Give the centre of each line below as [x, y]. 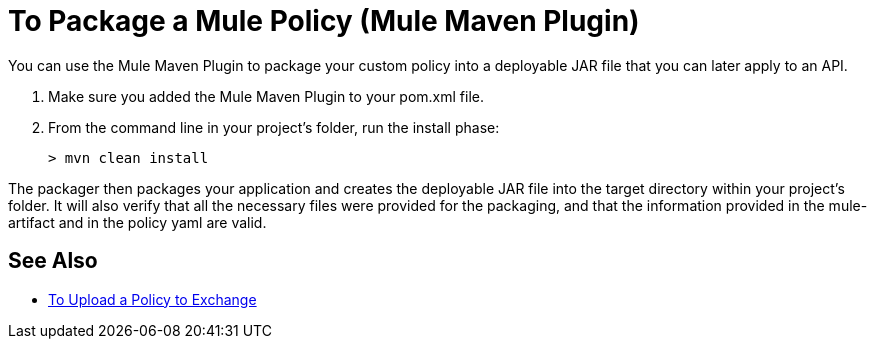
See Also [53, 261]
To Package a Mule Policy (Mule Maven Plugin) [324, 21]
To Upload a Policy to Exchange [152, 299]
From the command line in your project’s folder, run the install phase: [274, 127]
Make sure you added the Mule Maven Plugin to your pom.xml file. [266, 96]
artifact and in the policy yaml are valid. [137, 222]
